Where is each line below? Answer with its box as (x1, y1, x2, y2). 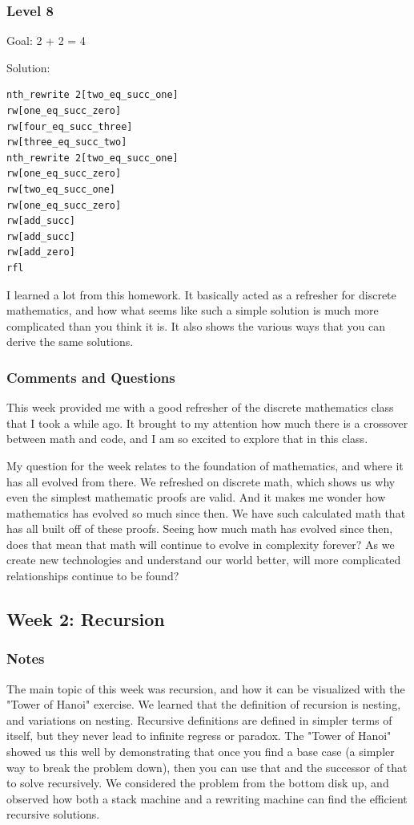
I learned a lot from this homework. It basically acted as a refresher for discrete (6, 286, 396, 303)
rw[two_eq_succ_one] (6, 183, 116, 195)
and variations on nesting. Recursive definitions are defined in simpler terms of (6, 711, 392, 728)
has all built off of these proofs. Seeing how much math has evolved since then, (6, 520, 393, 537)
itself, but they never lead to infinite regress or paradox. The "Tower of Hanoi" (6, 727, 392, 744)
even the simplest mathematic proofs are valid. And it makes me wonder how (6, 489, 386, 506)
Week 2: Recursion (6, 607, 165, 632)
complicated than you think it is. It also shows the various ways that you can (6, 317, 385, 334)
